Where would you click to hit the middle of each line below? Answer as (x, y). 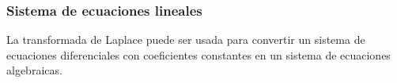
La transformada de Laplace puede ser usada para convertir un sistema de (186, 40)
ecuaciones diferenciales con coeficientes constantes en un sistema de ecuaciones (198, 54)
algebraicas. (34, 70)
